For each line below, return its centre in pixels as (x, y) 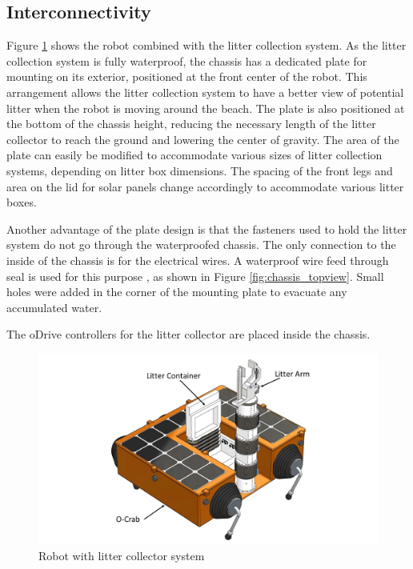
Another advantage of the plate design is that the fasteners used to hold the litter (207, 228)
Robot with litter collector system (122, 555)
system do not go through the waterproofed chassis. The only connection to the (201, 244)
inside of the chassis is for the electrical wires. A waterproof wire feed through (198, 260)
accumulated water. (54, 307)
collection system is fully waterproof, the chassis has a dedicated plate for (187, 60)
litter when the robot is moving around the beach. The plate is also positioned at (206, 108)
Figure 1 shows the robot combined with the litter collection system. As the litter (206, 45)
